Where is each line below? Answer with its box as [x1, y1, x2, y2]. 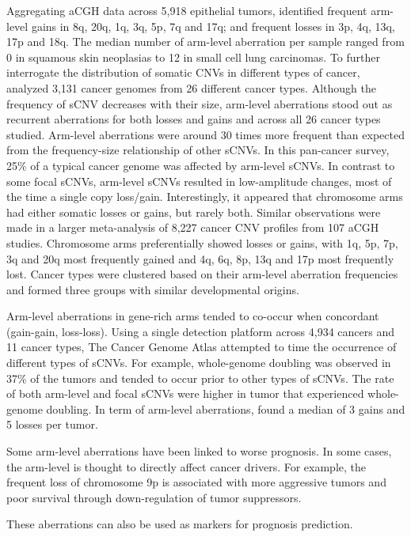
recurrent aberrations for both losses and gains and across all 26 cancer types [6, 111, 381, 127]
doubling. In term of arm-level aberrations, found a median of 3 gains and [46, 400, 405, 417]
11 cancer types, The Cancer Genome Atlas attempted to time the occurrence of [6, 338, 397, 355]
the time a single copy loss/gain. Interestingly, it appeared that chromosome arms [6, 188, 403, 205]
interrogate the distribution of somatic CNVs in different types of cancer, [6, 64, 360, 81]
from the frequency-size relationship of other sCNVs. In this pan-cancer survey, [6, 142, 390, 158]
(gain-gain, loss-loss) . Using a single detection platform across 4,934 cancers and [6, 323, 395, 339]
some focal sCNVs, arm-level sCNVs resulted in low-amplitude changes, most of [6, 172, 392, 189]
